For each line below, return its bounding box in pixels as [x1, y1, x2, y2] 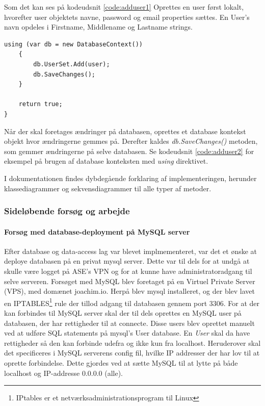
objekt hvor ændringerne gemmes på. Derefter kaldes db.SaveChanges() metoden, [4, 136, 258, 146]
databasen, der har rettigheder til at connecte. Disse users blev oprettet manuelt [4, 317, 255, 328]
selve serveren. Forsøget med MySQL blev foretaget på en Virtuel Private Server [4, 275, 255, 286]
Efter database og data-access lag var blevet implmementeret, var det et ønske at [4, 245, 257, 256]
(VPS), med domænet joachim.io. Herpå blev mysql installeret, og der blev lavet [4, 286, 255, 296]
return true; [18, 100, 63, 108]
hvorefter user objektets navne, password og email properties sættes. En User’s [4, 11, 250, 22]
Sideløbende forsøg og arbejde [4, 205, 130, 217]
